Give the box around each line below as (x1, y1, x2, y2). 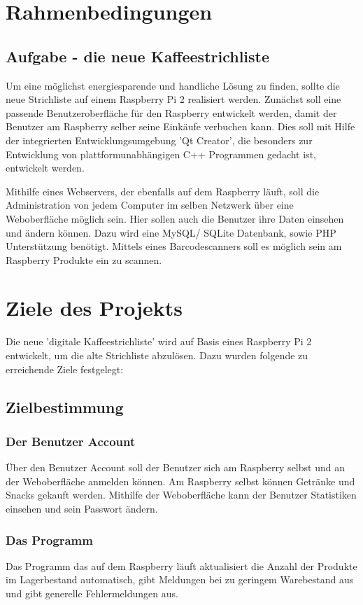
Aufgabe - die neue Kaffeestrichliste (6, 45, 270, 67)
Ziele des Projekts (6, 293, 183, 322)
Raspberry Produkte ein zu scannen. (6, 252, 162, 267)
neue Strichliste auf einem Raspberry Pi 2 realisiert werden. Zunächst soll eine (6, 92, 341, 106)
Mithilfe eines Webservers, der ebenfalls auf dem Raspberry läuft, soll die (6, 183, 320, 198)
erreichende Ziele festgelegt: (6, 361, 124, 376)
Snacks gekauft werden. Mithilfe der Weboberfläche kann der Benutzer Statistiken (6, 487, 357, 502)
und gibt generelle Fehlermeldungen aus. (6, 585, 178, 600)
